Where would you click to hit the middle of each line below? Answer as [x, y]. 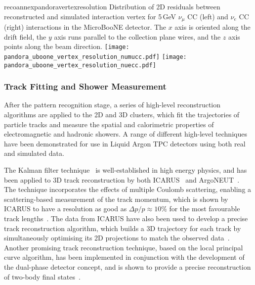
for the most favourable [205, 209]
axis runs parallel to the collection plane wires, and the [137, 36]
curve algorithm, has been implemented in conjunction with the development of [124, 257]
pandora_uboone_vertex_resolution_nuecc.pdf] [80, 65]
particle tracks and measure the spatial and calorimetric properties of [109, 124]
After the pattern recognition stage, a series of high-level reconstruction [112, 105]
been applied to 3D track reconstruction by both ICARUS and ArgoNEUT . [122, 179]
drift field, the [25, 36]
